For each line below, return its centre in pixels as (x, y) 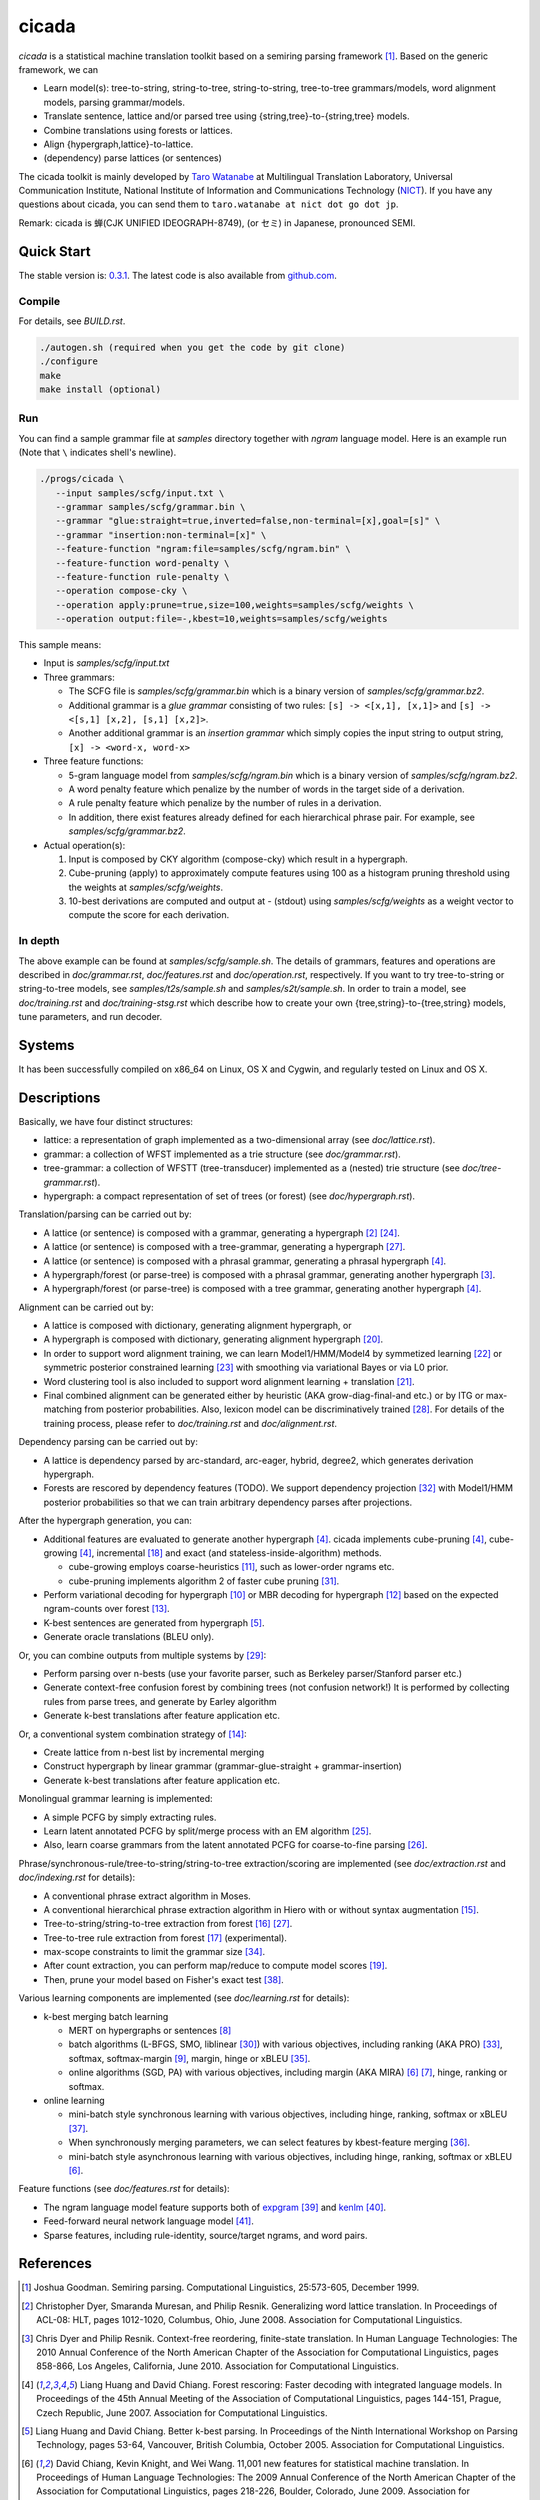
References (55, 2263)
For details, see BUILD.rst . (72, 321)
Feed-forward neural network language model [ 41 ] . (148, 2221)
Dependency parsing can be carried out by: (108, 1442)
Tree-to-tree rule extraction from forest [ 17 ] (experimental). (165, 1937)
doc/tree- (481, 1168)
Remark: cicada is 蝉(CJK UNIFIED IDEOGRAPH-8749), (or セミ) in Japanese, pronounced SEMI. (217, 222)
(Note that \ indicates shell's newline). (97, 452)
